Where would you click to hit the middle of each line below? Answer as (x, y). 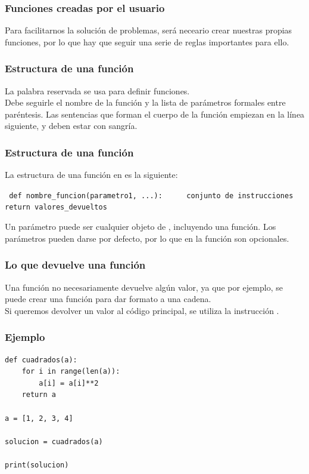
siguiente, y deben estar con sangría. (71, 126)
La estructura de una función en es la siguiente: (91, 175)
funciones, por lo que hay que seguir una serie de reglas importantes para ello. (147, 41)
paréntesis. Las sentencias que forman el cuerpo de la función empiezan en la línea (155, 114)
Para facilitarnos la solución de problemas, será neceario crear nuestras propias (149, 30)
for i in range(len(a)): (71, 372)
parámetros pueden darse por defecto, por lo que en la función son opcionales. (147, 238)
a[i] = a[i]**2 (69, 383)
